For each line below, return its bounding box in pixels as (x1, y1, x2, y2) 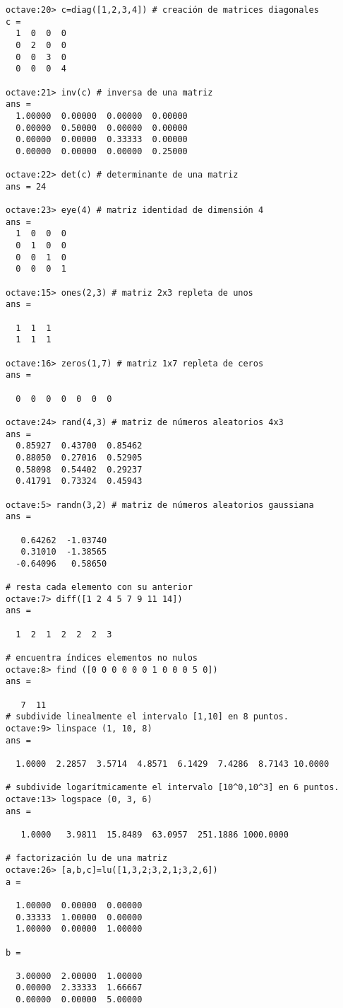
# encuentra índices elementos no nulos (6, 653, 198, 664)
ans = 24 (6, 181, 47, 192)
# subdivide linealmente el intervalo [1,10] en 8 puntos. (6, 712, 289, 722)
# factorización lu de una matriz (6, 853, 168, 864)
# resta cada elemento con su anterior (6, 582, 193, 593)
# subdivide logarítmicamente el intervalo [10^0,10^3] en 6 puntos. (6, 782, 339, 793)
